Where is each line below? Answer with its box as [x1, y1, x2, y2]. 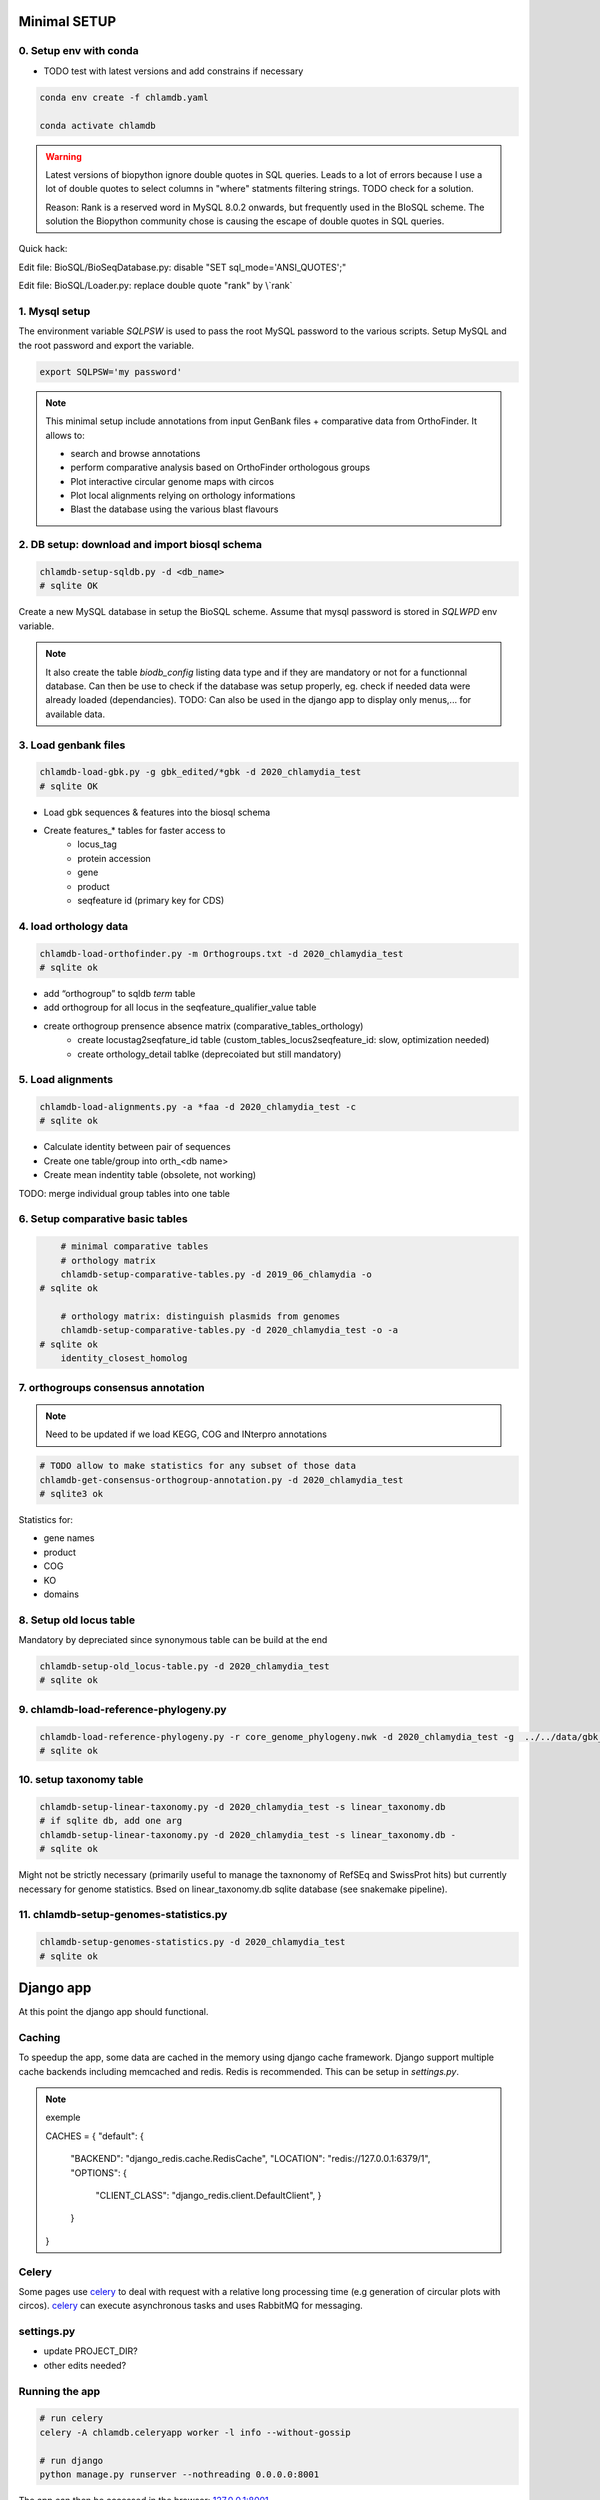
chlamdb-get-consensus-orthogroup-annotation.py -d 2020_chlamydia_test [39, 1474, 404, 1485]
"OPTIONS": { [70, 2166, 127, 2179]
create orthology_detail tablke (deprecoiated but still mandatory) [77, 1048, 342, 1060]
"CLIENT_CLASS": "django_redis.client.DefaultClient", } [95, 2189, 322, 2201]
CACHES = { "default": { [45, 2130, 144, 2142]
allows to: [45, 429, 85, 441]
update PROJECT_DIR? [43, 2345, 139, 2357]
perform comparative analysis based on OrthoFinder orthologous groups [70, 461, 370, 474]
